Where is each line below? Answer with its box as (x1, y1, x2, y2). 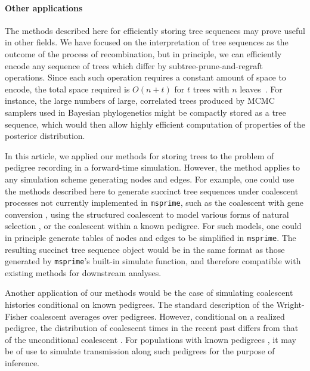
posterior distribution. (5, 129, 85, 142)
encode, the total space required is (5, 82, 130, 95)
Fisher (5, 310, 28, 322)
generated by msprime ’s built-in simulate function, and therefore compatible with (5, 255, 301, 267)
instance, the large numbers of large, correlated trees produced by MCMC (5, 94, 275, 107)
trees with (193, 82, 230, 95)
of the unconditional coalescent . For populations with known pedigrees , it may (5, 333, 296, 345)
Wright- (276, 298, 305, 311)
